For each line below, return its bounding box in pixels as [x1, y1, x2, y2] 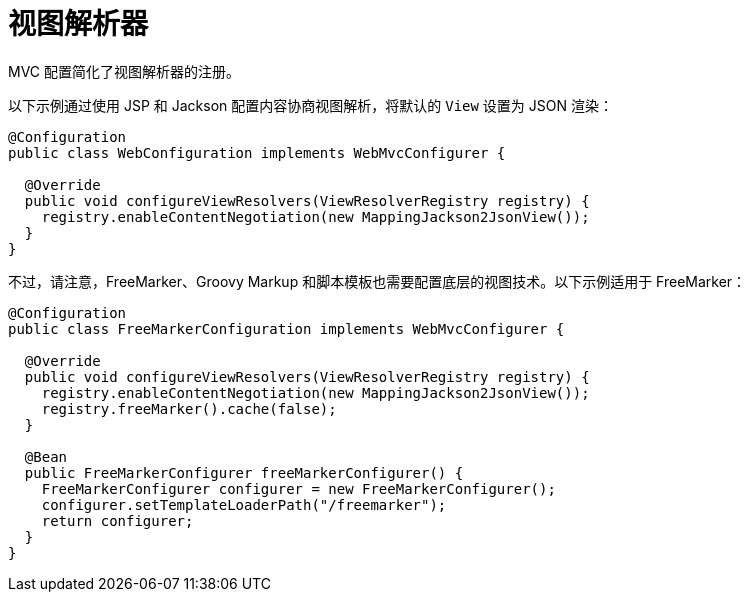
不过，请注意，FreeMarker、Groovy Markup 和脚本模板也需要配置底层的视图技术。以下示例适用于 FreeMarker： [8, 272, 747, 290]
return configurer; [41, 512, 194, 529]
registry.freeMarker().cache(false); [41, 400, 337, 417]
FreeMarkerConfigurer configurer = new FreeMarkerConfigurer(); [41, 480, 556, 497]
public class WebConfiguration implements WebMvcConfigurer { [8, 144, 506, 161]
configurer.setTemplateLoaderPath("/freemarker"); [41, 496, 447, 513]
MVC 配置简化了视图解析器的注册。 [8, 62, 240, 80]
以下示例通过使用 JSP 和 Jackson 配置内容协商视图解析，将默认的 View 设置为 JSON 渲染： [8, 96, 613, 114]
